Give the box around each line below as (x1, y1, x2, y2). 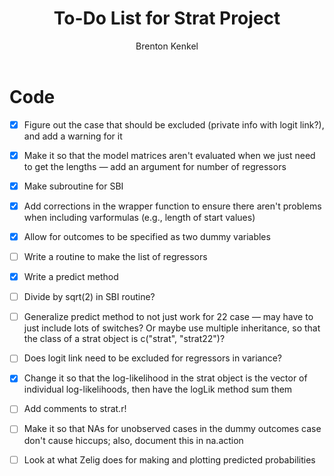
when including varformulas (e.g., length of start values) (23, 211, 256, 223)
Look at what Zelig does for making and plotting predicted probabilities (23, 453, 316, 466)
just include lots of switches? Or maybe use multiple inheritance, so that (23, 322, 321, 334)
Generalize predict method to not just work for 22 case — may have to (23, 311, 314, 323)
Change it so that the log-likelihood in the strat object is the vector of (23, 372, 308, 384)
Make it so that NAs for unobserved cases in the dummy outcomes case (23, 423, 322, 435)
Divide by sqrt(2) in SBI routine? (23, 291, 156, 303)
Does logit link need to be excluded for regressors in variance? (23, 352, 283, 364)
